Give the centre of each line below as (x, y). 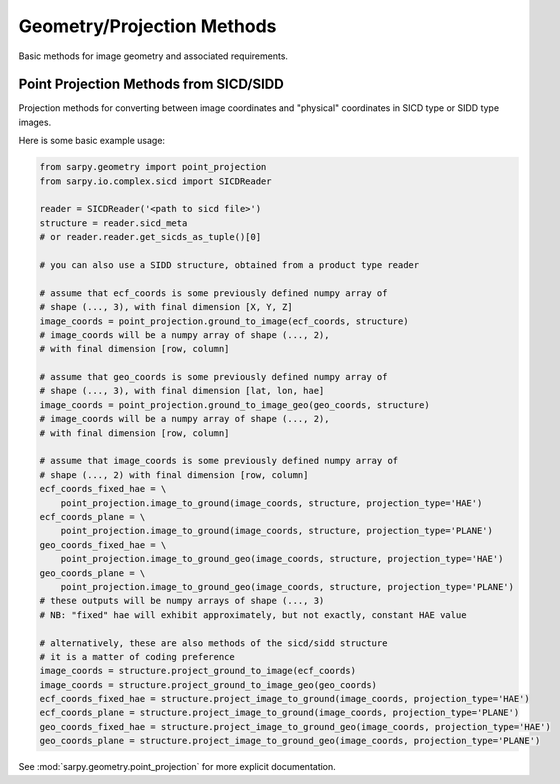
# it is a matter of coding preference (137, 656)
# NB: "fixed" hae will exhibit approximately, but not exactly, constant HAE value (253, 614)
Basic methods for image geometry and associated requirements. (153, 56)
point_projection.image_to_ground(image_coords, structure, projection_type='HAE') (271, 503)
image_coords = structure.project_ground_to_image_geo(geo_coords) (208, 684)
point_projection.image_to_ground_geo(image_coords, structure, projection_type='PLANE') (287, 586)
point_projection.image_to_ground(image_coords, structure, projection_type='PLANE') (277, 531)
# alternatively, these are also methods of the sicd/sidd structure (213, 643)
